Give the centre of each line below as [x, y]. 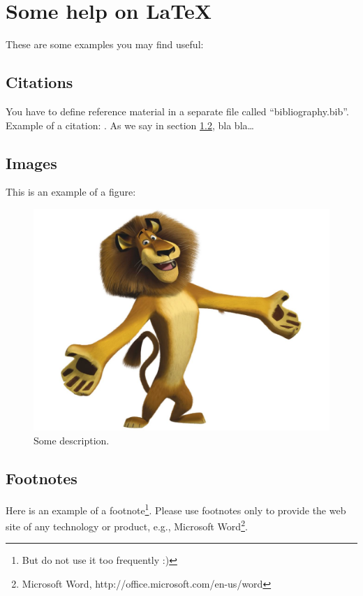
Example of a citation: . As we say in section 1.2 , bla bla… [130, 125]
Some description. [72, 441]
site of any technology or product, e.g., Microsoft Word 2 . [127, 525]
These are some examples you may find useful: [105, 44]
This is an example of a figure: [71, 192]
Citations [39, 82]
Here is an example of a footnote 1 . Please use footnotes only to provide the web [176, 509]
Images [31, 162]
